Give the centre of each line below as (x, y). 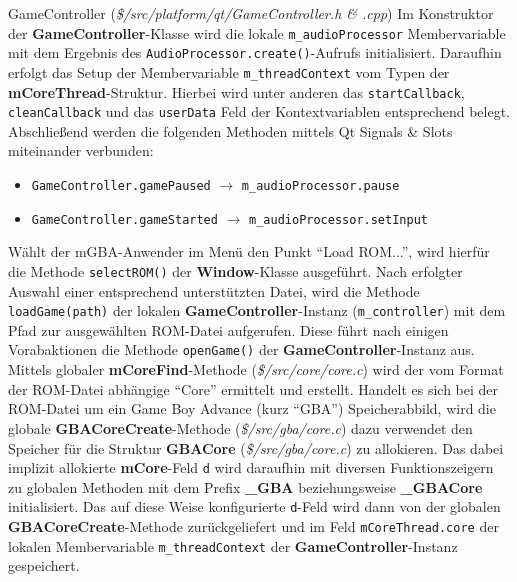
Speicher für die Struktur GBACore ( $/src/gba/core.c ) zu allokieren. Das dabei (256, 447)
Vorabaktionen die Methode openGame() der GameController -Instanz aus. (241, 349)
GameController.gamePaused (121, 186)
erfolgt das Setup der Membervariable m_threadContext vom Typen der (229, 71)
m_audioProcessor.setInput (338, 219)
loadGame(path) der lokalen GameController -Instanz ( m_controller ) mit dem (257, 310)
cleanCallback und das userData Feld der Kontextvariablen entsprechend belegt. (259, 111)
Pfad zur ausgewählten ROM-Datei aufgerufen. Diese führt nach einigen (228, 329)
